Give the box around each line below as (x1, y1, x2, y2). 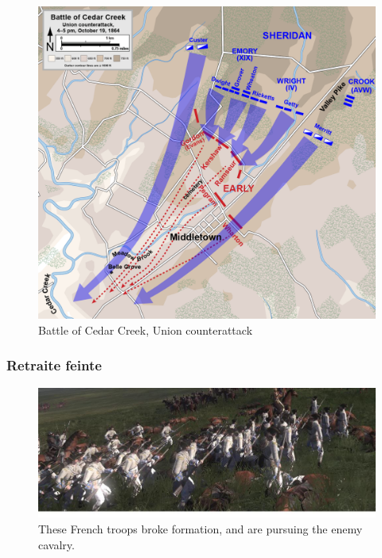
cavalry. (38, 536, 75, 552)
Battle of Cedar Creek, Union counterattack (38, 321, 253, 338)
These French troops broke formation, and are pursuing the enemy (38, 521, 363, 537)
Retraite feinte (6, 355, 102, 375)
